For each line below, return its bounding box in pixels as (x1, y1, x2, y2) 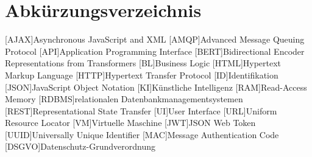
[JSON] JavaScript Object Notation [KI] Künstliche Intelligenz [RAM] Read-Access (5, 80, 307, 93)
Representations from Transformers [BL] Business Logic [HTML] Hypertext (5, 57, 282, 69)
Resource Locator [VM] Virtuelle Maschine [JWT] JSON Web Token (5, 116, 256, 129)
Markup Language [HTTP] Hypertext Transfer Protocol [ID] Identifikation (5, 68, 278, 81)
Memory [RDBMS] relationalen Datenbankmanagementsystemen (5, 92, 243, 105)
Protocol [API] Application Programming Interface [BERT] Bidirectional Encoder (5, 44, 305, 57)
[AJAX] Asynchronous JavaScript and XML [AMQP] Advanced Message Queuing (5, 33, 305, 46)
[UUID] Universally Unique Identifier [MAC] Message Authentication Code (5, 128, 279, 141)
